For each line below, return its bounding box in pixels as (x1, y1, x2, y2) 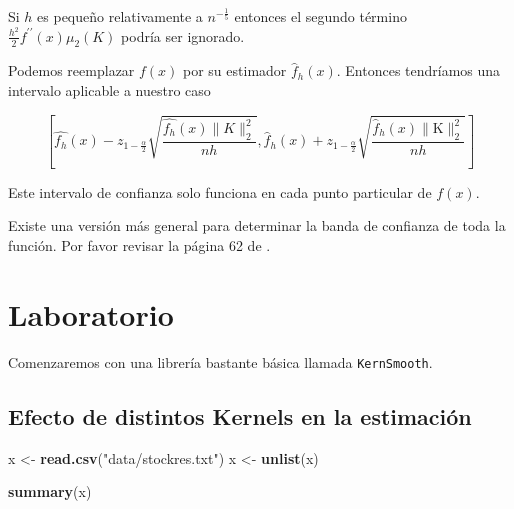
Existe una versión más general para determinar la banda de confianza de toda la (8, 215, 506, 236)
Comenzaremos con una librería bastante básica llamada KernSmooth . (8, 351, 433, 372)
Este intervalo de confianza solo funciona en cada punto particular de (8, 181, 432, 202)
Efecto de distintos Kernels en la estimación (8, 400, 472, 431)
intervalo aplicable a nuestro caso (8, 80, 211, 101)
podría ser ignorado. (121, 25, 245, 46)
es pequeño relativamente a (37, 6, 203, 26)
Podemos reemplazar (8, 60, 135, 81)
